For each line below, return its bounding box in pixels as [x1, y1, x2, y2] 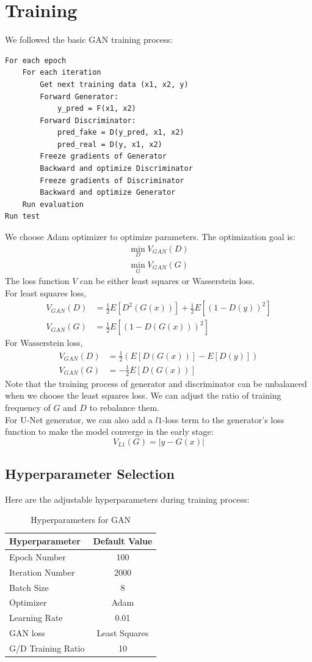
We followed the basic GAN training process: [5, 33, 173, 46]
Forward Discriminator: [40, 116, 136, 125]
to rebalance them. [89, 401, 159, 413]
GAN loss [9, 626, 45, 639]
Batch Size [9, 581, 49, 593]
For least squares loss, [5, 286, 87, 299]
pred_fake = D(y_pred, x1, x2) [57, 128, 184, 137]
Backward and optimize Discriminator [40, 164, 193, 173]
